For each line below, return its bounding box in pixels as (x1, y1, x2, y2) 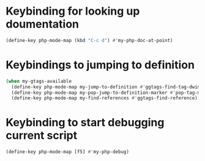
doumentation (6, 17, 80, 31)
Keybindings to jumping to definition (6, 58, 195, 71)
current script (6, 129, 78, 143)
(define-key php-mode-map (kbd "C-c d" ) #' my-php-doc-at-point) (6, 37, 173, 43)
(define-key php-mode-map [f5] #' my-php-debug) (6, 149, 130, 155)
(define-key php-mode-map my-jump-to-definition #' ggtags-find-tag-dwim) (11, 84, 203, 90)
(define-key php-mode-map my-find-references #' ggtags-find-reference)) (11, 95, 201, 101)
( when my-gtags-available (6, 78, 72, 84)
